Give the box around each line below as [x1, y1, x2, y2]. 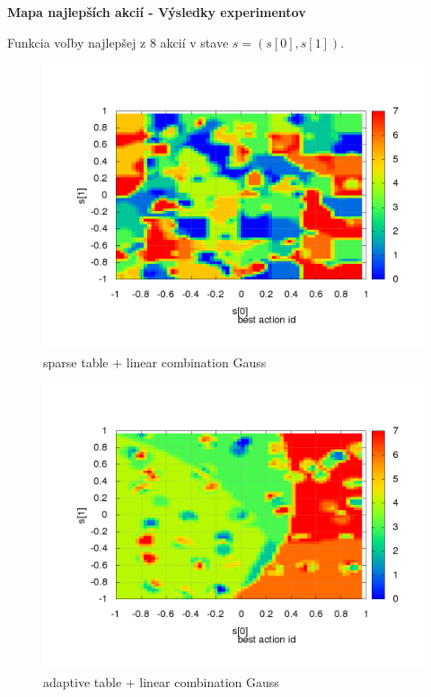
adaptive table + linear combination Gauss [43, 672, 279, 691]
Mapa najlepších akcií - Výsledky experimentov [7, 3, 306, 21]
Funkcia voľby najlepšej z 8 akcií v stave [7, 32, 229, 51]
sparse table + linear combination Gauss [43, 352, 267, 371]
